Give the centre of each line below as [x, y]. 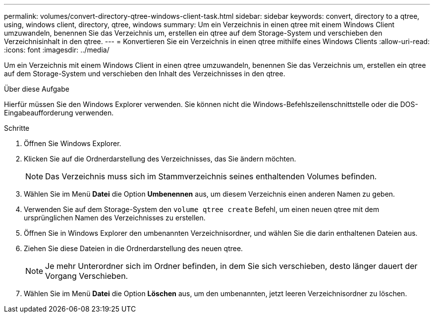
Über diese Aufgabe [37, 89]
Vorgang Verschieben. [87, 276]
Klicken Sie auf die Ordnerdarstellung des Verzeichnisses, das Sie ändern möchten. [160, 159]
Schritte [17, 128]
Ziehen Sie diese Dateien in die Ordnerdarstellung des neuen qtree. [134, 248]
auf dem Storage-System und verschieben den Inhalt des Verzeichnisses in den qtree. [145, 74]
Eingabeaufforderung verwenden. [59, 113]
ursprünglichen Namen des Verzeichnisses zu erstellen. [115, 218]
